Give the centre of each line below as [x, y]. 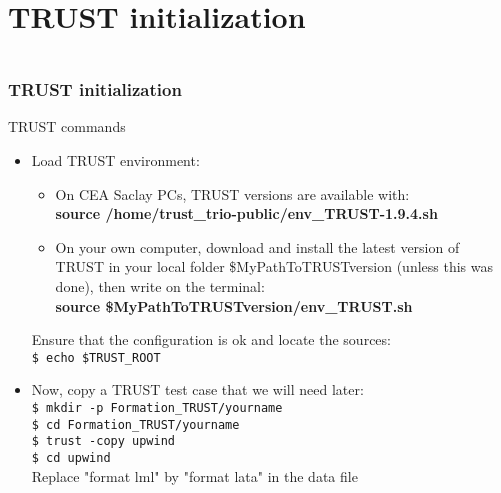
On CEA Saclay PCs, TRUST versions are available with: [232, 193]
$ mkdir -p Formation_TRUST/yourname [157, 407]
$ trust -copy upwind [103, 441]
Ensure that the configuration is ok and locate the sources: [211, 339]
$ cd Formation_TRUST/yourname [135, 424]
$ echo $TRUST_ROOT [96, 357]
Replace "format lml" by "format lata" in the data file [194, 475]
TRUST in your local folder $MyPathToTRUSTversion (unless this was [274, 266]
